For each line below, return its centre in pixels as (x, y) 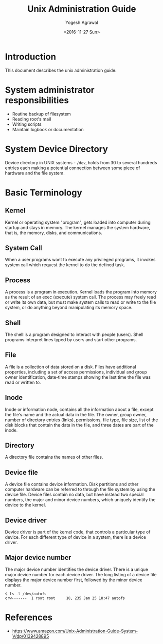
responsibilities (37, 100)
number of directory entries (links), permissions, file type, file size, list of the (81, 420)
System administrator (50, 90)
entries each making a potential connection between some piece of (72, 168)
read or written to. (23, 382)
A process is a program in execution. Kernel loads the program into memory (81, 292)
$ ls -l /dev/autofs (26, 594)
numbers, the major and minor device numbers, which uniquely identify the (80, 500)
